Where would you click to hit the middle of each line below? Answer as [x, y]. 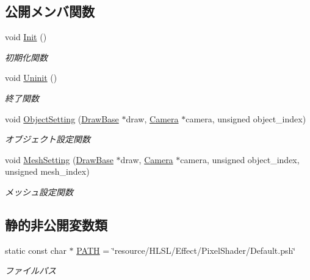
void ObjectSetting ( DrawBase [62, 118]
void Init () [26, 37]
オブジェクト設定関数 [48, 139]
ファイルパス [31, 271]
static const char [36, 250]
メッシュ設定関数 [39, 191]
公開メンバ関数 [50, 11]
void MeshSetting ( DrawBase [59, 159]
